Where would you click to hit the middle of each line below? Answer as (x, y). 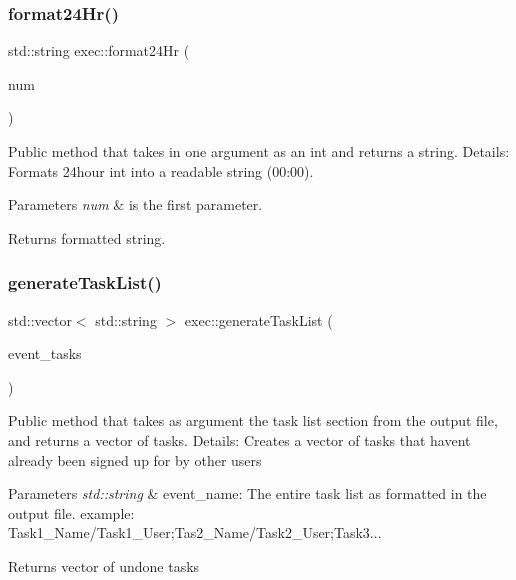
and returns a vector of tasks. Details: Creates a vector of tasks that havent (239, 439)
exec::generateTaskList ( (258, 319)
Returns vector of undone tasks (104, 565)
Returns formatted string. (87, 237)
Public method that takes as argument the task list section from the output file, (253, 420)
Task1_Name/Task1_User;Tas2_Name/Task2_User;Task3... (195, 532)
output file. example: (71, 512)
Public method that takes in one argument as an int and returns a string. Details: (259, 151)
